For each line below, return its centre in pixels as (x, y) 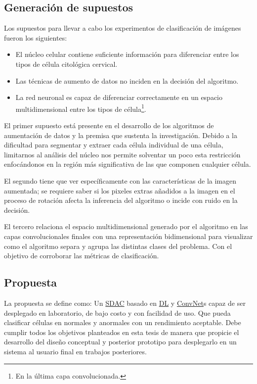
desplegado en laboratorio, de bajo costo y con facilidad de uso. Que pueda (117, 312)
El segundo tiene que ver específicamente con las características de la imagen (120, 180)
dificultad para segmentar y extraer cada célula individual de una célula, (114, 145)
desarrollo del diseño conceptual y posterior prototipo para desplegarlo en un (120, 342)
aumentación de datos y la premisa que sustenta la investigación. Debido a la (121, 135)
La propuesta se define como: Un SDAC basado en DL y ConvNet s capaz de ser (125, 303)
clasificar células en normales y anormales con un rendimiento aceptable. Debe (123, 322)
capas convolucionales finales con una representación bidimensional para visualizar (128, 236)
